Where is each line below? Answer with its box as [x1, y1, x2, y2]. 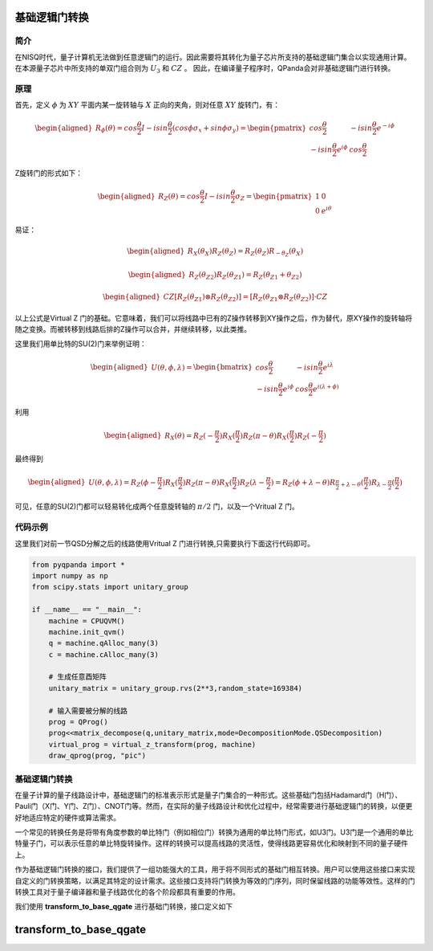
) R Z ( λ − [237, 478, 265, 488]
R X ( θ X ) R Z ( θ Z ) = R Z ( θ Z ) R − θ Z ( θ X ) [187, 246, 304, 259]
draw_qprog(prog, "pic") [48, 751, 147, 761]
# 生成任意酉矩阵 [48, 672, 107, 682]
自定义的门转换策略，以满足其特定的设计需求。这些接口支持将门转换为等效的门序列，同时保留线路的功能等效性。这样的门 [14, 875, 415, 885]
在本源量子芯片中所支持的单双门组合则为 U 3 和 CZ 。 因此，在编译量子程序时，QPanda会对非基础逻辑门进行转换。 [14, 63, 395, 75]
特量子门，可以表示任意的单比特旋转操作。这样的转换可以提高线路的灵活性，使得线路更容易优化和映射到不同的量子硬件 [14, 839, 408, 848]
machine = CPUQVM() [48, 616, 126, 626]
